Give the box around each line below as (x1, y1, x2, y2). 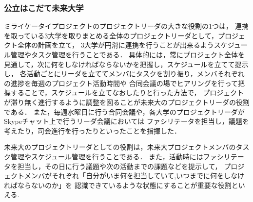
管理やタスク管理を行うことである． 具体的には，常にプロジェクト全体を (10, 50, 245, 59)
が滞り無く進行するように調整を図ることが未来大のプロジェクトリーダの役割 (4, 97, 250, 107)
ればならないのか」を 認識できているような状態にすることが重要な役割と (4, 180, 238, 190)
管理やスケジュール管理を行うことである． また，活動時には (10, 151, 203, 161)
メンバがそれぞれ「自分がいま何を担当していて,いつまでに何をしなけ (24, 170, 245, 181)
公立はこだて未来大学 (4, 1, 84, 14)
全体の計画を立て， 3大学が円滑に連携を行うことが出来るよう (17, 40, 214, 50)
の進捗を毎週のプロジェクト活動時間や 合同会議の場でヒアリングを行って (4, 78, 238, 88)
